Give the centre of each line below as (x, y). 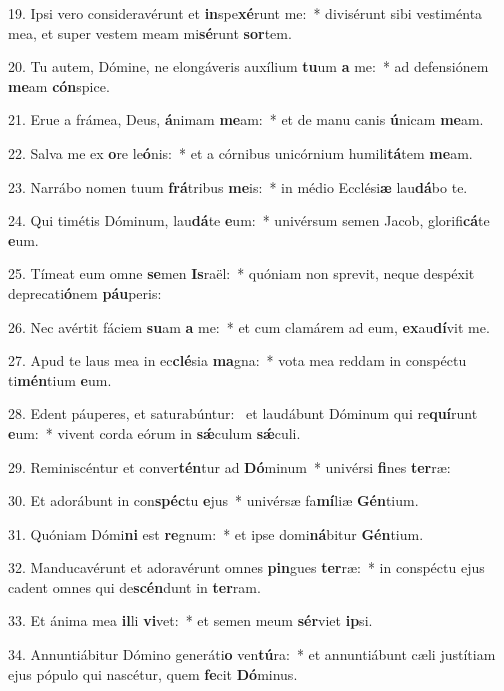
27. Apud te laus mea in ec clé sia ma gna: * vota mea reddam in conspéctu (237, 360)
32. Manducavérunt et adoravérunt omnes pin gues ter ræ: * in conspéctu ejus (246, 567)
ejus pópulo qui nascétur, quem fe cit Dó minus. (153, 673)
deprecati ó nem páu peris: (85, 292)
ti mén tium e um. (60, 379)
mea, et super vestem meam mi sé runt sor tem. (150, 32)
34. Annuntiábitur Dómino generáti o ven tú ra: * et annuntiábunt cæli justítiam (252, 654)
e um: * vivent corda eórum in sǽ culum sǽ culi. (154, 432)
